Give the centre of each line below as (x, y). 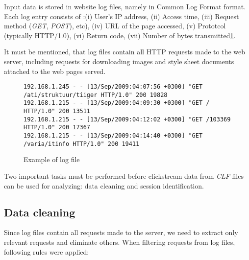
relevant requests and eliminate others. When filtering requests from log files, (120, 242)
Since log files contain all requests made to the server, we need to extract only (121, 232)
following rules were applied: (47, 251)
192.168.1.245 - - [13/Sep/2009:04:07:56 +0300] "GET (113, 87)
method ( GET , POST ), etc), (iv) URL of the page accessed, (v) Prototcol (115, 26)
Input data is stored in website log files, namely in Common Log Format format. (125, 6)
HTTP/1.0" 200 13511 (57, 111)
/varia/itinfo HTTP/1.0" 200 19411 (82, 144)
